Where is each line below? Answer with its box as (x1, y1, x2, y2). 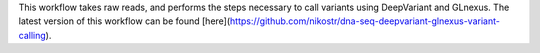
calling (18, 29, 47, 41)
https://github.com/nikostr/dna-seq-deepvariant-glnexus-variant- (230, 15, 500, 27)
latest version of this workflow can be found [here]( (18, 15, 231, 27)
